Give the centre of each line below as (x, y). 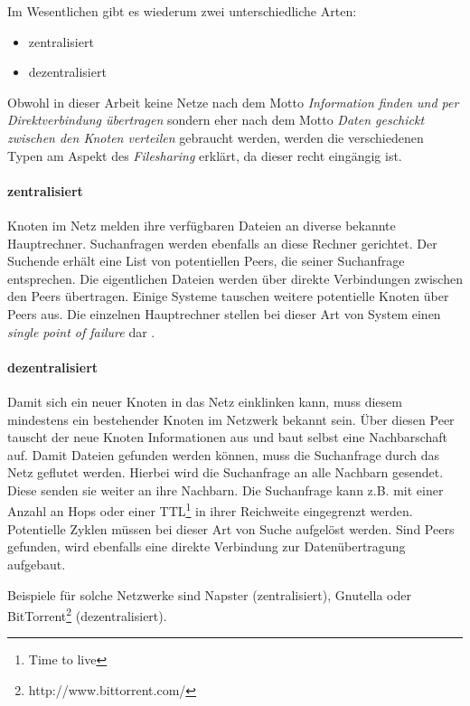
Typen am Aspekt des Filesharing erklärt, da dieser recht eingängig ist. (205, 155)
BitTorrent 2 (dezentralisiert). (87, 614)
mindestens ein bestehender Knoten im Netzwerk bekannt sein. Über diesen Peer (231, 419)
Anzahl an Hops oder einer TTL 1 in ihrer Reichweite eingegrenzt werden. (210, 510)
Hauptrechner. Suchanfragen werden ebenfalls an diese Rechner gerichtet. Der (222, 243)
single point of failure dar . (81, 331)
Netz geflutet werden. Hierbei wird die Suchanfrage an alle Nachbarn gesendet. (226, 472)
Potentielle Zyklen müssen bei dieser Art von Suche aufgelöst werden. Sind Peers (231, 528)
